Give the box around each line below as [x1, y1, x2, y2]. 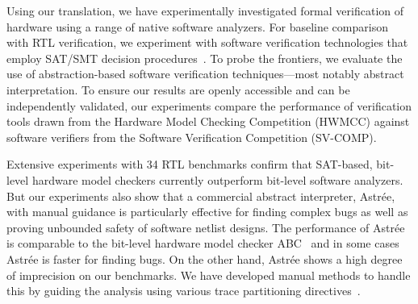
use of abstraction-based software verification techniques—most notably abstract [6, 65, 404, 82]
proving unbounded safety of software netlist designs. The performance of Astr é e [6, 219, 405, 235]
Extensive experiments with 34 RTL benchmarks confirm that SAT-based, [6, 156, 373, 173]
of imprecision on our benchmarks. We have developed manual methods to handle [6, 266, 411, 283]
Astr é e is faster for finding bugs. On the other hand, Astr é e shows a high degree [6, 250, 403, 267]
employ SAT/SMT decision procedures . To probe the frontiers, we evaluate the [6, 49, 403, 66]
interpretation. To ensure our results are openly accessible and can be [6, 81, 350, 98]
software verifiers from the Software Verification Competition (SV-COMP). [6, 128, 377, 145]
